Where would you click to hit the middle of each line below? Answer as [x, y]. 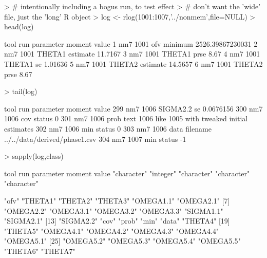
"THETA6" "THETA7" [40, 251]
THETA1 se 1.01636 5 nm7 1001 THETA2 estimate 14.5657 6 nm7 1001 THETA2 [133, 63]
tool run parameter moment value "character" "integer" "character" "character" [127, 173]
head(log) [19, 26]
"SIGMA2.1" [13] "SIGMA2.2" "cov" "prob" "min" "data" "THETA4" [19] [117, 221]
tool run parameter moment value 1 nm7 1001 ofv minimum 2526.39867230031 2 [131, 43]
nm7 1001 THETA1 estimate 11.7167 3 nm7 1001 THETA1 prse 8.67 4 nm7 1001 [132, 54]
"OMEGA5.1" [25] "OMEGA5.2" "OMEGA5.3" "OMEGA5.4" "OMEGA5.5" [122, 241]
